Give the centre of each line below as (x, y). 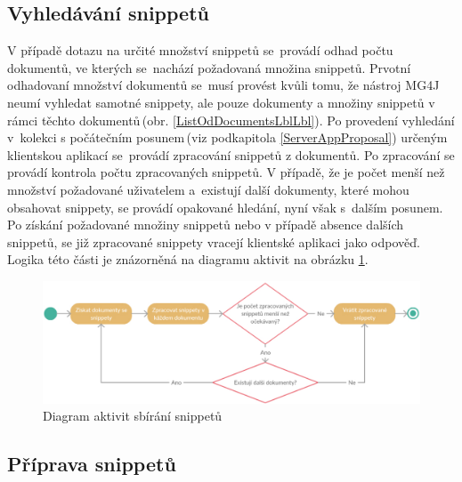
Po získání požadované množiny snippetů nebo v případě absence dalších (206, 225)
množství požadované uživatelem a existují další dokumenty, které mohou (208, 189)
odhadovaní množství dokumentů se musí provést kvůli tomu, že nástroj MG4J (223, 85)
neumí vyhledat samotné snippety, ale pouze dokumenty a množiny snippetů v (221, 102)
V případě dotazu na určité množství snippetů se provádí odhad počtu (200, 50)
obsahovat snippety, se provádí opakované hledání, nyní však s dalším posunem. (225, 207)
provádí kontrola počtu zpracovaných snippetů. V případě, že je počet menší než (226, 172)
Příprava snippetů (92, 464)
